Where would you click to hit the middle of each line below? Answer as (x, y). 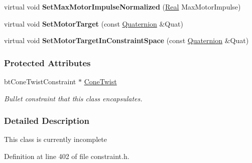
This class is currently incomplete (55, 139)
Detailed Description (47, 121)
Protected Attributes (47, 62)
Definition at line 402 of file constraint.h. (67, 156)
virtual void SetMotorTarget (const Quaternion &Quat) (94, 23)
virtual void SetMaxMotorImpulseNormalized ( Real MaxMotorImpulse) (122, 7)
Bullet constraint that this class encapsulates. (73, 98)
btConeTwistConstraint (40, 81)
